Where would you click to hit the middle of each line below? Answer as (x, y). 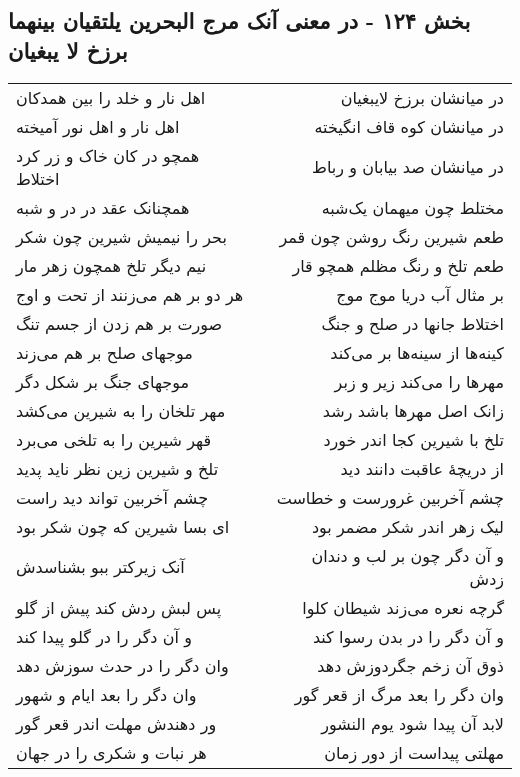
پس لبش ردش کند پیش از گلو (119, 607)
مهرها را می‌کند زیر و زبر (419, 381)
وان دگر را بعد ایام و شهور (106, 694)
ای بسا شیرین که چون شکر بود (123, 526)
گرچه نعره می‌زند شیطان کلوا (403, 607)
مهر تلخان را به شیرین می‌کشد (121, 410)
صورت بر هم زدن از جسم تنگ (119, 323)
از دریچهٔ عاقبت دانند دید (422, 468)
